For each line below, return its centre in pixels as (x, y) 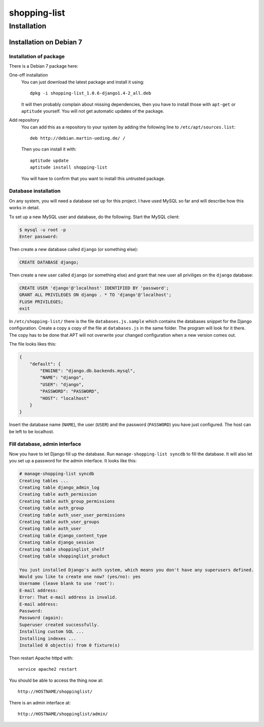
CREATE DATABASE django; (49, 262)
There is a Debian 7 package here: (44, 66)
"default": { (45, 364)
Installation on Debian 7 (46, 42)
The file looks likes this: (33, 344)
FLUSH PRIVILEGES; (41, 302)
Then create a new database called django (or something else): (74, 249)
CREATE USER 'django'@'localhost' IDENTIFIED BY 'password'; (94, 288)
